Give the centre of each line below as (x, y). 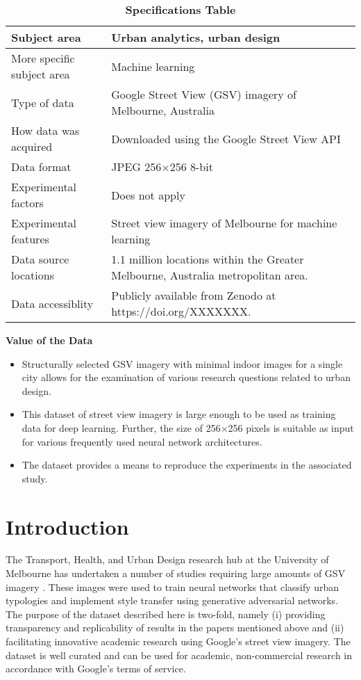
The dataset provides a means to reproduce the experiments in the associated (187, 465)
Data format (41, 167)
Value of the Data (49, 340)
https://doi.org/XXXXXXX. (181, 311)
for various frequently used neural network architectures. (142, 441)
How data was (45, 130)
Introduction (67, 526)
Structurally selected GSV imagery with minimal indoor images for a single (182, 363)
